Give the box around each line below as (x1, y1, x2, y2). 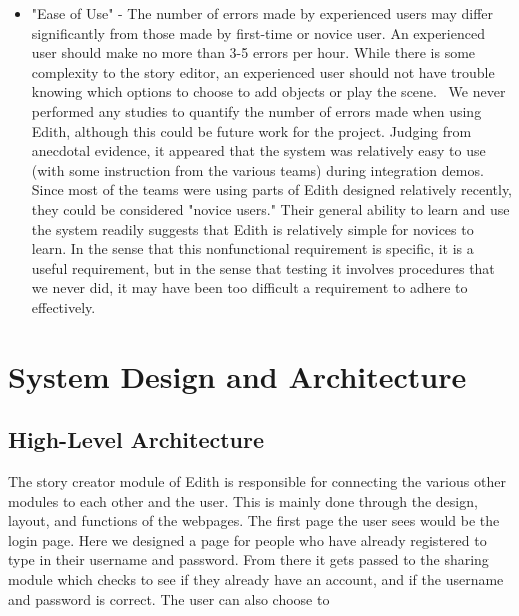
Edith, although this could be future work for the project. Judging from (31, 120, 472, 141)
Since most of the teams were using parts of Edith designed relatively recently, (31, 179, 513, 200)
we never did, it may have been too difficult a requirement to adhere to (31, 277, 468, 298)
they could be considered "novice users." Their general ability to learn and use (31, 198, 510, 219)
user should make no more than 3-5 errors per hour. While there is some (31, 42, 476, 63)
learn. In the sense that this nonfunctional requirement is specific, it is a (31, 238, 474, 259)
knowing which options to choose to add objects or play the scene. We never (31, 81, 506, 102)
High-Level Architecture (8, 424, 265, 455)
